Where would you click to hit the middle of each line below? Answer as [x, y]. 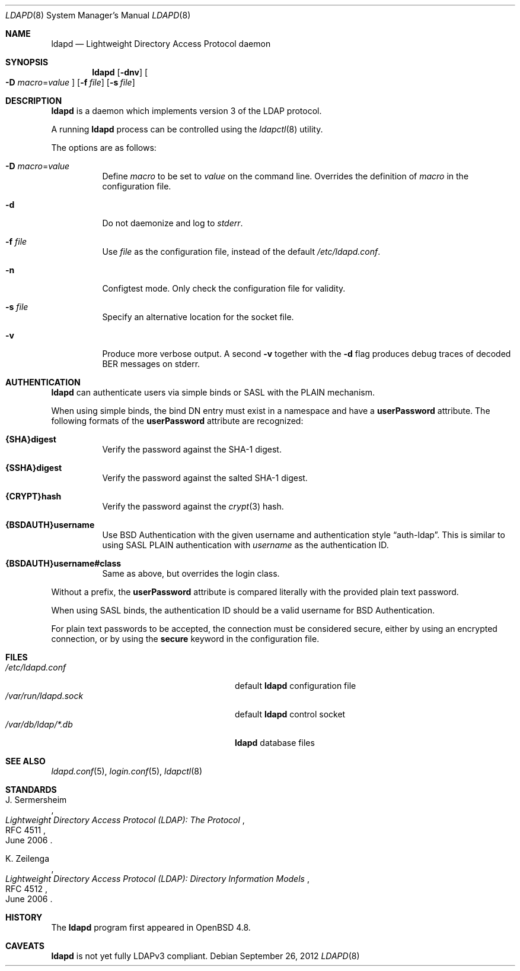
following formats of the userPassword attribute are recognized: [177, 421]
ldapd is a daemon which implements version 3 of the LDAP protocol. [186, 111]
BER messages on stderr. [151, 364]
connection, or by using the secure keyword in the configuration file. [185, 639]
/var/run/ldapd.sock [44, 696]
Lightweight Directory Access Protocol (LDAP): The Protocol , [125, 820]
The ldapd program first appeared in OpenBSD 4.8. [151, 927]
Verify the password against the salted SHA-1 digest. [205, 478]
